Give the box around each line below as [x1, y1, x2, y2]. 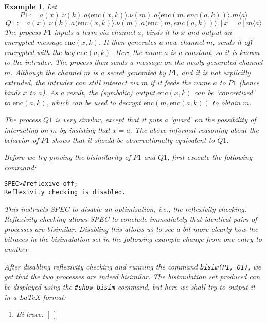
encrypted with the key [4, 46, 75, 57]
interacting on [4, 124, 48, 135]
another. [4, 244, 30, 254]
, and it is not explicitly [176, 66, 251, 77]
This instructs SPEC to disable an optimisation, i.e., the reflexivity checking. [4, 203, 247, 214]
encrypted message [4, 37, 62, 47]
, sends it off [212, 37, 253, 47]
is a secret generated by [93, 66, 166, 77]
